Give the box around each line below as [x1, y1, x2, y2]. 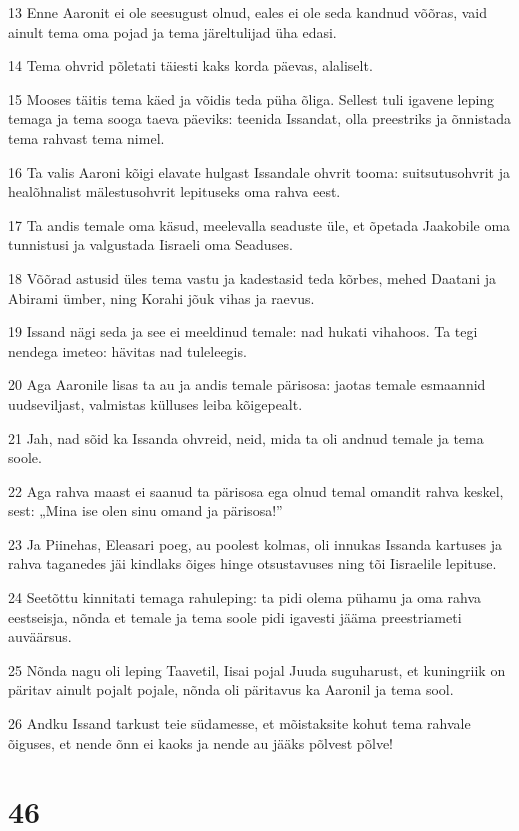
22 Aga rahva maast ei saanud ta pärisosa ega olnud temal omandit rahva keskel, [8, 480, 504, 501]
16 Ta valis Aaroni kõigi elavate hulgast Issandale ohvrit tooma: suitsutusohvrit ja [8, 161, 510, 182]
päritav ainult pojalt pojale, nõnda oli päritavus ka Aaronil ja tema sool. [8, 679, 454, 700]
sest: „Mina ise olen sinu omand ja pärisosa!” [8, 500, 283, 521]
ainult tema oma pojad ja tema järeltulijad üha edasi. [8, 21, 337, 42]
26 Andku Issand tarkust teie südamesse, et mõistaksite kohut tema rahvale [8, 713, 471, 734]
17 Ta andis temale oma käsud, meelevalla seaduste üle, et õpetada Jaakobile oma [8, 214, 511, 235]
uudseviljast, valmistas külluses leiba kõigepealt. [8, 393, 303, 414]
